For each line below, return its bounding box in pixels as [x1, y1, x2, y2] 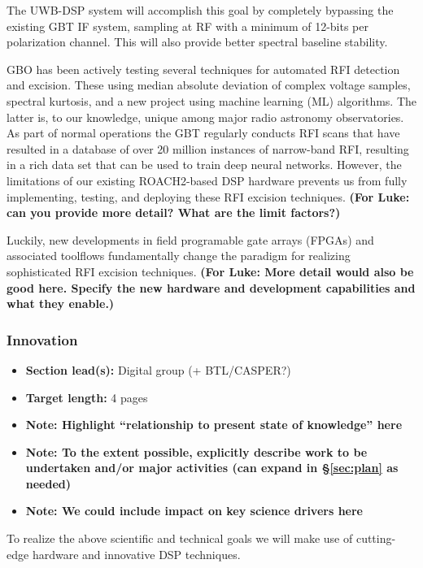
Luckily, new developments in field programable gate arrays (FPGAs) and [7, 231, 374, 248]
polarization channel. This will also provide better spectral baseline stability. [7, 33, 388, 50]
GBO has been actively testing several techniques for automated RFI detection [7, 60, 400, 77]
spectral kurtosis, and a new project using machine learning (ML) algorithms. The [7, 92, 417, 109]
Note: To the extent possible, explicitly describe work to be [25, 443, 368, 460]
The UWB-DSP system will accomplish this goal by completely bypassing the [7, 2, 394, 18]
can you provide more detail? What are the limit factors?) [7, 204, 341, 221]
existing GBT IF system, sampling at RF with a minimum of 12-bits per [7, 17, 368, 34]
